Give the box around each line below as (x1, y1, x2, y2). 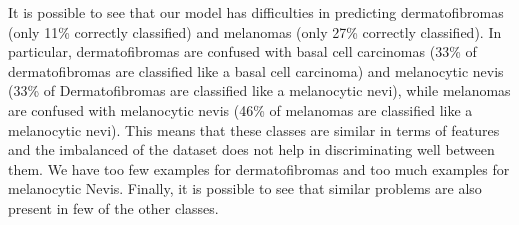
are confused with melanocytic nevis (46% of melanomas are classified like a (8, 99, 473, 120)
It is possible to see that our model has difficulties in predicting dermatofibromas (8, 2, 504, 22)
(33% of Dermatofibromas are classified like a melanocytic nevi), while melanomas (8, 80, 511, 101)
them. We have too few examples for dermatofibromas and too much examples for (8, 158, 510, 179)
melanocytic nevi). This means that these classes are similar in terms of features (8, 119, 500, 140)
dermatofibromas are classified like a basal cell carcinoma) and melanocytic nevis (8, 60, 504, 81)
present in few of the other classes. (8, 197, 219, 218)
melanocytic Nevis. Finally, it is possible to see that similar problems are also (8, 178, 482, 199)
